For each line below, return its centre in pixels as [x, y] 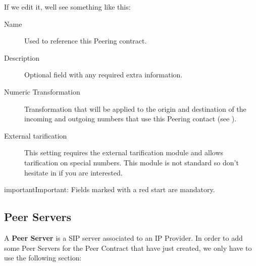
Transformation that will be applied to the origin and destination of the [135, 108]
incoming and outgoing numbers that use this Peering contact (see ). [131, 119]
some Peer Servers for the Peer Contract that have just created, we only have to [128, 248]
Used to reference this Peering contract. [86, 41]
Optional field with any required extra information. [104, 75]
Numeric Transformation [42, 91]
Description [22, 57]
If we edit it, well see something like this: [67, 7]
